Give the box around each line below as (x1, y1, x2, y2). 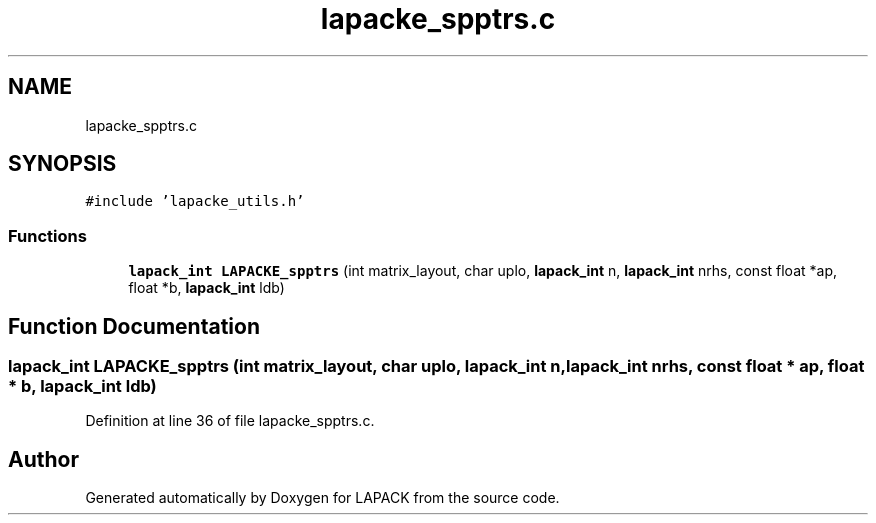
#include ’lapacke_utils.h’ (85, 193, 305, 210)
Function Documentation (8, 313, 260, 339)
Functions (8, 225, 87, 246)
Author (8, 446, 79, 472)
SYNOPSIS (8, 151, 117, 177)
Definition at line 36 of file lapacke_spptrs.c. (85, 412, 375, 430)
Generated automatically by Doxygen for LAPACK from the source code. (85, 489, 560, 507)
